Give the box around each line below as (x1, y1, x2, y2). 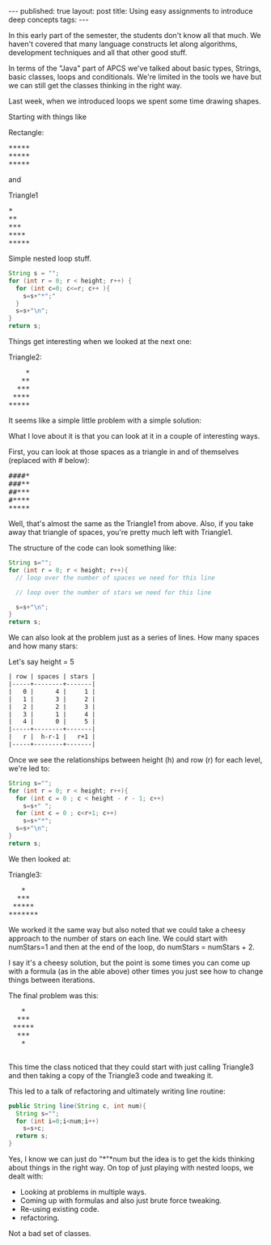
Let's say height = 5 (8, 657, 74, 667)
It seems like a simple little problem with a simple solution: (8, 415, 202, 425)
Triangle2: (8, 352, 42, 362)
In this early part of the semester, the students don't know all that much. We (8, 31, 261, 40)
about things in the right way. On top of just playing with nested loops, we (8, 1163, 254, 1172)
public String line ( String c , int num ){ (8, 1102, 147, 1110)
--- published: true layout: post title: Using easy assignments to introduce (8, 6, 253, 15)
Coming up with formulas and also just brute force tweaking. (19, 1196, 222, 1205)
